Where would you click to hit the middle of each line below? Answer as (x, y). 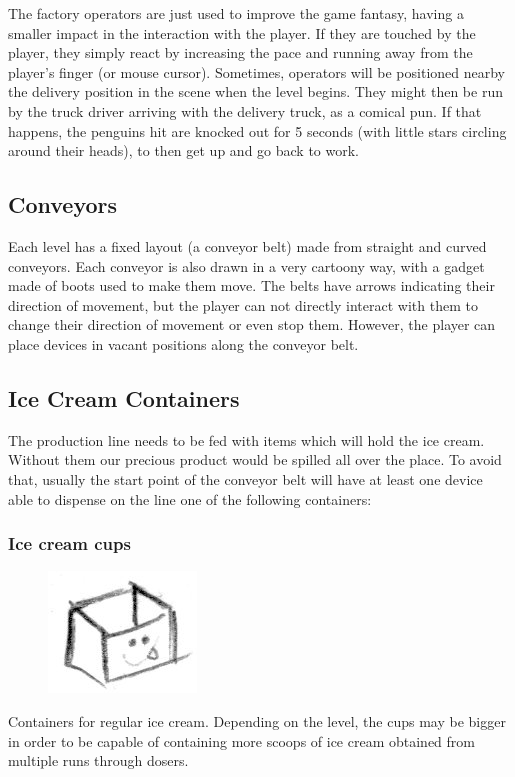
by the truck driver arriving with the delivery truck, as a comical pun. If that (245, 110)
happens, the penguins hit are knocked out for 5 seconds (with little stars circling (257, 130)
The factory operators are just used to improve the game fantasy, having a (236, 13)
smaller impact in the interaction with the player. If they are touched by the (242, 32)
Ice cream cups (69, 543)
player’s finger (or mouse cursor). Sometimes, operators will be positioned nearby (256, 71)
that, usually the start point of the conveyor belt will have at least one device (245, 478)
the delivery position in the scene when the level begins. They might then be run (255, 91)
